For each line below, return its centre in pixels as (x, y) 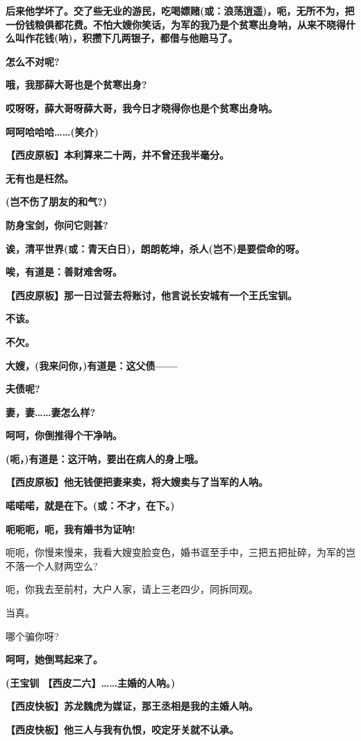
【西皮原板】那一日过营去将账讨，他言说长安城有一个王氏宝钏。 (151, 295)
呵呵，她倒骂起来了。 (54, 659)
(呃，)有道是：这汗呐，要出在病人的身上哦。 (105, 458)
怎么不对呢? (33, 61)
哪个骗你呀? (32, 636)
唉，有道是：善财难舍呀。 (64, 272)
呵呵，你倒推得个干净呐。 (64, 435)
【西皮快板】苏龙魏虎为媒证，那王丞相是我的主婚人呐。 (132, 706)
